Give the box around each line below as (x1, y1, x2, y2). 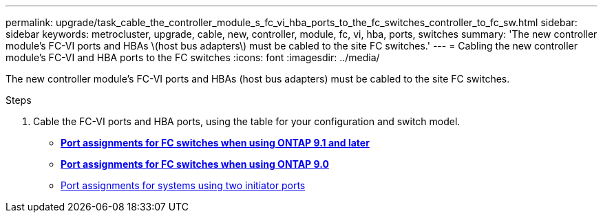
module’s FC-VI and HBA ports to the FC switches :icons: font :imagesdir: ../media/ (6, 52, 380, 63)
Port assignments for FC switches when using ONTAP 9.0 (61, 158, 329, 170)
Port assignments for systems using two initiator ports (61, 179, 306, 191)
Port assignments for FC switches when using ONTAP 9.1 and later (61, 137, 370, 149)
